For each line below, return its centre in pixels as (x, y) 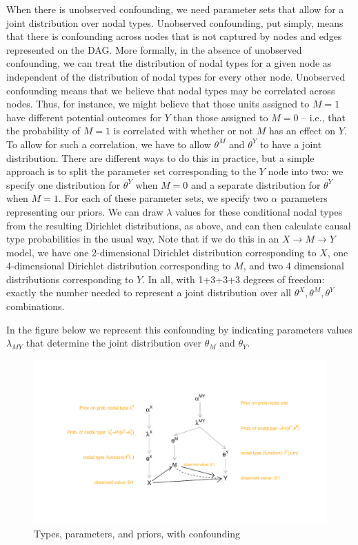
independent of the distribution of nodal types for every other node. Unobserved (176, 76)
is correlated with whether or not (183, 131)
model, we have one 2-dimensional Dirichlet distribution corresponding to (161, 252)
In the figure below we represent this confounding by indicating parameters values (179, 329)
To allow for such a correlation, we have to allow (109, 144)
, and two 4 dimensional (294, 266)
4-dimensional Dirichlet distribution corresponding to (119, 266)
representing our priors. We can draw (85, 211)
